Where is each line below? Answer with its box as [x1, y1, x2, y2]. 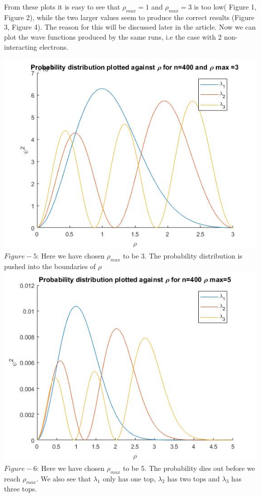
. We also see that [36, 473, 91, 483]
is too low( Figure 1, [194, 2, 256, 12]
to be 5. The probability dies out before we [122, 462, 255, 473]
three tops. [4, 483, 37, 494]
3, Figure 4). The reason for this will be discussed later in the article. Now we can [4, 22, 256, 32]
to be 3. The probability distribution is [122, 250, 242, 261]
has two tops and [167, 473, 220, 483]
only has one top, [102, 473, 156, 483]
